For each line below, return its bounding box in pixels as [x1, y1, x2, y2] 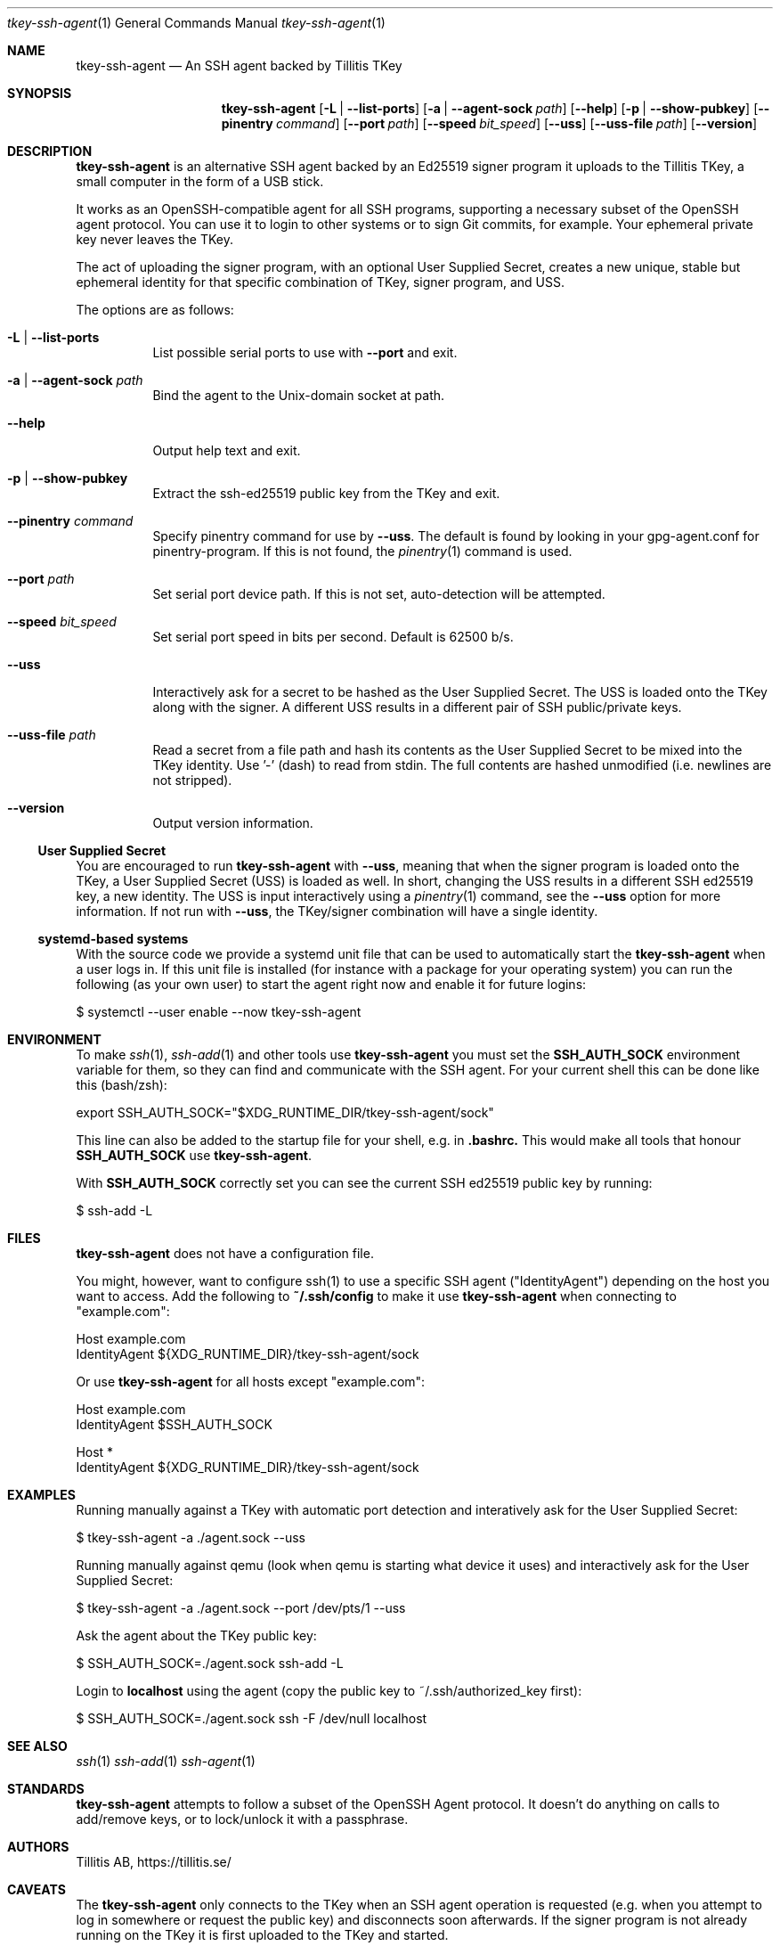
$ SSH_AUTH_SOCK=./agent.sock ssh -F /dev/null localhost [76, 1711, 427, 1726]
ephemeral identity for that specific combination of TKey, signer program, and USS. [76, 274, 565, 290]
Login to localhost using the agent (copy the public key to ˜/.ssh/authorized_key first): [76, 1683, 582, 1698]
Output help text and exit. [152, 443, 301, 458]
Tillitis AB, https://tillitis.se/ [76, 1854, 232, 1869]
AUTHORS [7, 1839, 69, 1854]
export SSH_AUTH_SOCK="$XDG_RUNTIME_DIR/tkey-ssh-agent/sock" [76, 1105, 494, 1120]
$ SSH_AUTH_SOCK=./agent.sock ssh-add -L [76, 1656, 344, 1671]
